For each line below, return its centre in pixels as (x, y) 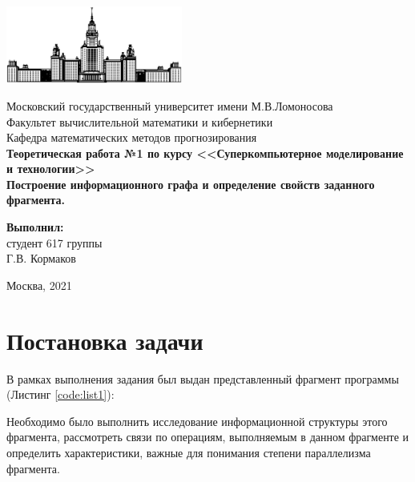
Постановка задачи (105, 340)
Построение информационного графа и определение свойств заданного (191, 184)
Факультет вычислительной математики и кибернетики (140, 121)
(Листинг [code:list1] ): (60, 394)
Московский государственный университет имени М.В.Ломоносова (170, 105)
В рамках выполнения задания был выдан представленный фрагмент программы (203, 378)
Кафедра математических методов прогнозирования (132, 137)
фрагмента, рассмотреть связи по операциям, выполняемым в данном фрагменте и (208, 437)
